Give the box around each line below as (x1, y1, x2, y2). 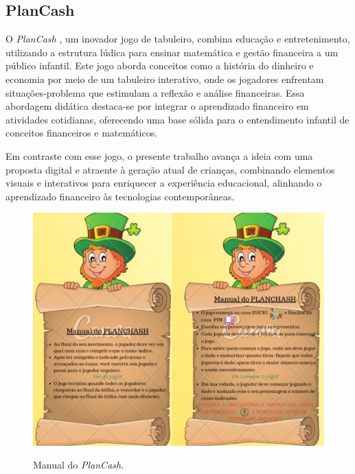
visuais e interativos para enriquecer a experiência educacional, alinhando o (5, 176, 322, 190)
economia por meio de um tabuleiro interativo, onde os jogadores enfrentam (5, 71, 324, 86)
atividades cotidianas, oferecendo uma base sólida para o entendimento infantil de (5, 112, 350, 126)
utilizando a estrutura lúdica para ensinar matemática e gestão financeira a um (5, 45, 339, 59)
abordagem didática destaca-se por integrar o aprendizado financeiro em (5, 99, 309, 113)
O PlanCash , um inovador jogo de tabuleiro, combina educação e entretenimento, (5, 32, 350, 46)
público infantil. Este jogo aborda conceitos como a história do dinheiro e (5, 58, 314, 73)
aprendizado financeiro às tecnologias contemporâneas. (5, 189, 235, 203)
